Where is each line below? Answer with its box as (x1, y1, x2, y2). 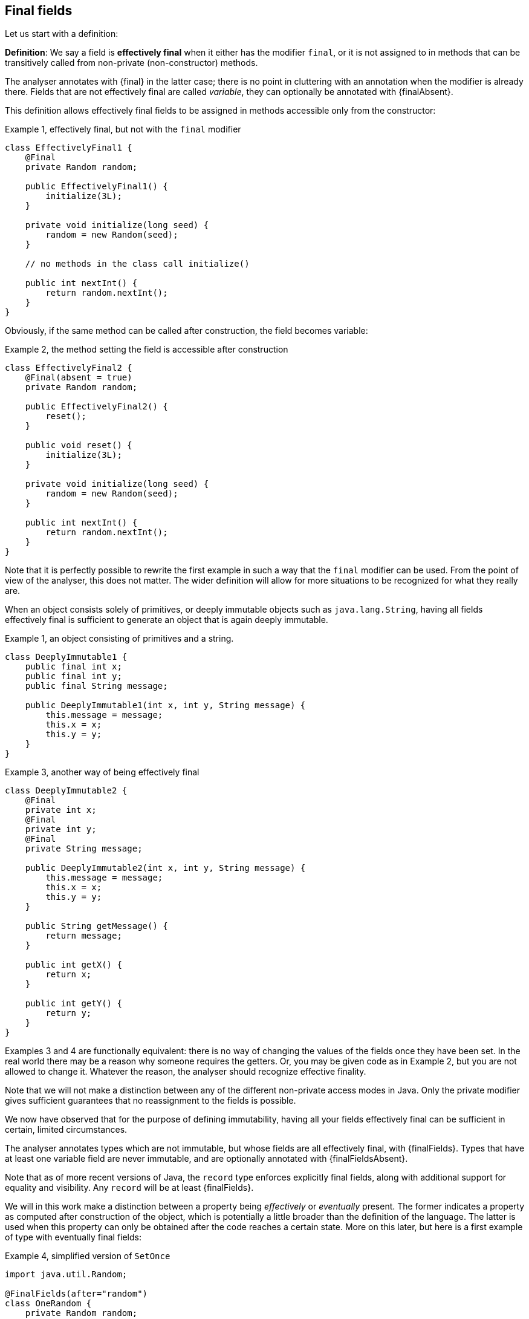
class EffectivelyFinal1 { (5, 143, 132, 153)
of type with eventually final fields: (5, 1232, 141, 1243)
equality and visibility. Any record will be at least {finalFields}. (5, 1182, 254, 1193)
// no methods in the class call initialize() (25, 259, 250, 269)
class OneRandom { (5, 1298, 92, 1309)
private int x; (25, 805, 97, 815)
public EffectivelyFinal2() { (25, 402, 168, 412)
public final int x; (25, 662, 122, 672)
